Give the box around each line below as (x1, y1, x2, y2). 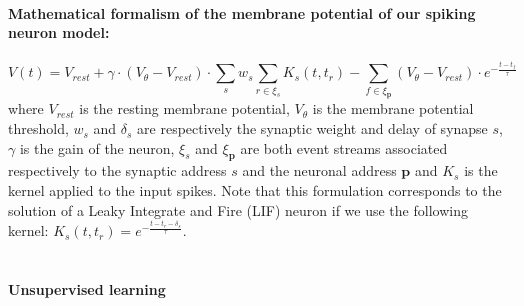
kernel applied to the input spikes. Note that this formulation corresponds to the (8, 180, 502, 201)
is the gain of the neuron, (19, 137, 175, 158)
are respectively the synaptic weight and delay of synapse (137, 118, 488, 139)
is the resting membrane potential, (79, 98, 290, 119)
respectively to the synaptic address (8, 160, 227, 181)
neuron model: (8, 22, 110, 43)
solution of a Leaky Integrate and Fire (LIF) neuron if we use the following (8, 199, 468, 220)
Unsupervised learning (8, 278, 166, 299)
